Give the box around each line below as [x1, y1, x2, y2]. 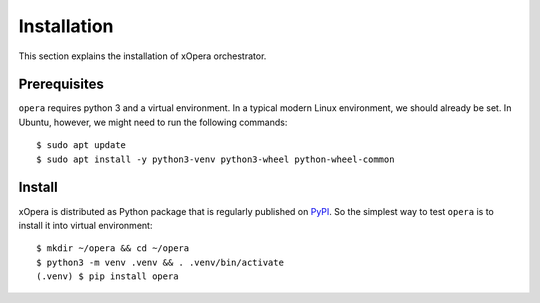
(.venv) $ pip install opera [36, 271, 179, 282]
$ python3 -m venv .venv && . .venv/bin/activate [36, 256, 285, 268]
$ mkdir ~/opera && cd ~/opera [36, 243, 190, 254]
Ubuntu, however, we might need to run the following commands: [18, 116, 288, 128]
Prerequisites [18, 76, 104, 93]
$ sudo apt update [36, 140, 127, 151]
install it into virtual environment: [18, 219, 153, 231]
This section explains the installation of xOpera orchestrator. [18, 50, 267, 62]
